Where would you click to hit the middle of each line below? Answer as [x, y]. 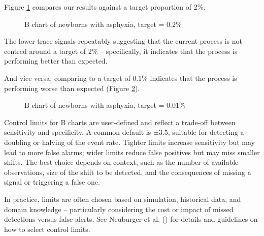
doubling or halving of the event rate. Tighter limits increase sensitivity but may [129, 142]
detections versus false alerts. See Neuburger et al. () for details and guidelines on [131, 219]
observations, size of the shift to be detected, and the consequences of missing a [128, 172]
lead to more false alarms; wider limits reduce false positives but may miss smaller [132, 152]
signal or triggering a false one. [52, 182]
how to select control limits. [47, 229]
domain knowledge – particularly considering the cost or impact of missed [119, 209]
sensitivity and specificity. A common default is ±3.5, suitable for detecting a [124, 132]
